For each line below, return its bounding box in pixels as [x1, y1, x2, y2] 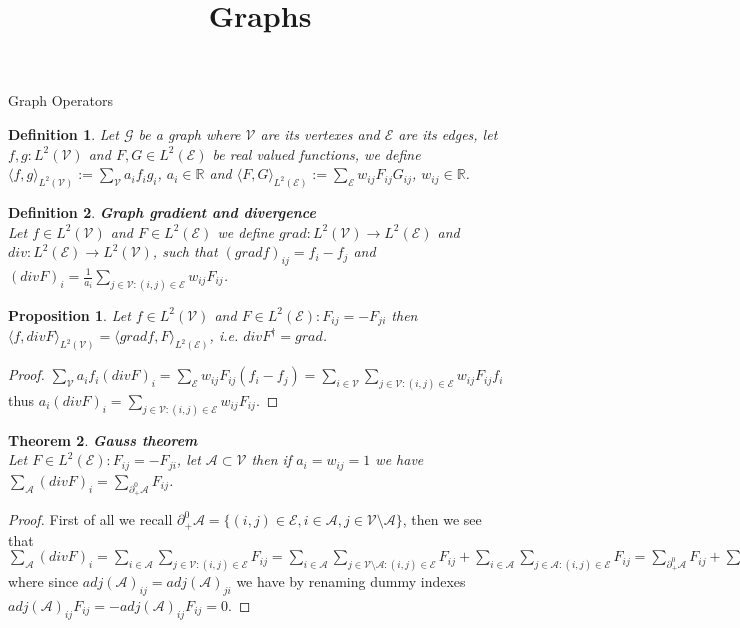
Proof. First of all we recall [8, 509, 173, 530]
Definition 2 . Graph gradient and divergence [8, 202, 316, 223]
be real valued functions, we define [212, 143, 421, 164]
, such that [152, 241, 218, 262]
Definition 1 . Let [8, 123, 119, 144]
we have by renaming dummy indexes [236, 571, 466, 592]
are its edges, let [398, 123, 498, 144]
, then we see [402, 509, 482, 530]
